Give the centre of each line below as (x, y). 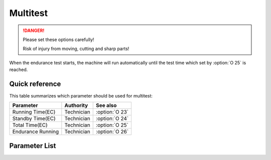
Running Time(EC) (34, 112)
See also (106, 105)
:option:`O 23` (112, 112)
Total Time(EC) (30, 125)
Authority (76, 105)
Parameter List (33, 146)
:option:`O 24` (112, 118)
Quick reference (35, 84)
